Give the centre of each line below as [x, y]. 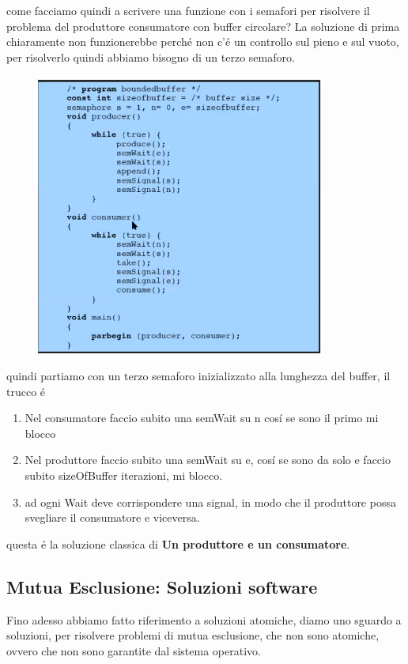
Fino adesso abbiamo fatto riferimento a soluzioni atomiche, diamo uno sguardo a [204, 619]
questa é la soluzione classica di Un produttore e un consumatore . [178, 543]
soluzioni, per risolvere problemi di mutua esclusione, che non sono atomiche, [193, 635]
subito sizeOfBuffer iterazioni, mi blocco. [124, 475]
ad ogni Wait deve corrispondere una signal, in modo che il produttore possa [210, 502]
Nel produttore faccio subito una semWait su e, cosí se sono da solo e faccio [208, 460]
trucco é [26, 391]
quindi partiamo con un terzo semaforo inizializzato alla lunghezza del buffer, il [198, 375]
